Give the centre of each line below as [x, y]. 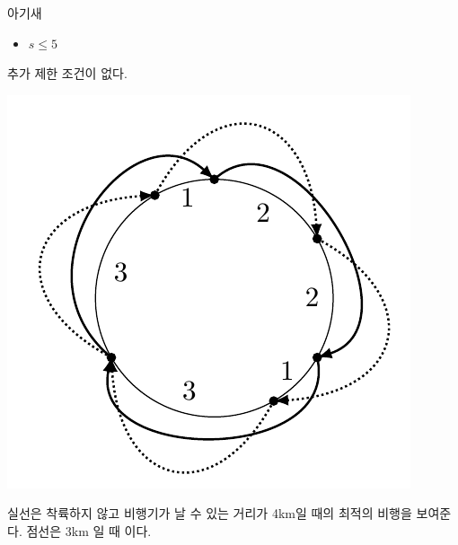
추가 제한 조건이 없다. [67, 73]
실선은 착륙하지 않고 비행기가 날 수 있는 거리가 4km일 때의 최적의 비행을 [210, 513]
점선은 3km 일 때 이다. [89, 530]
